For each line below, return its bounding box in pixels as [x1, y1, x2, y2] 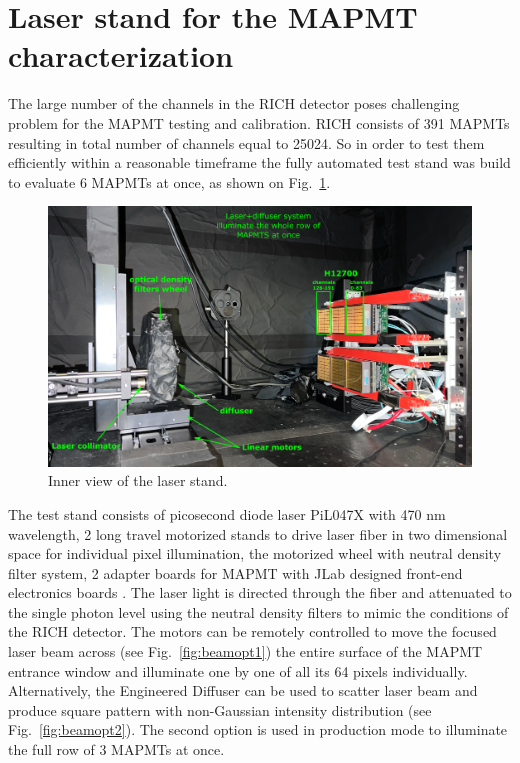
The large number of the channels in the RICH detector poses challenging [8, 93, 460, 114]
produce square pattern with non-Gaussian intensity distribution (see [8, 699, 432, 720]
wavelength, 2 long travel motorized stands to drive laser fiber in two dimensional [8, 523, 508, 544]
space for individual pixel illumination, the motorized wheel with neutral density [8, 543, 502, 564]
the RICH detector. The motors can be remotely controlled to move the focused [8, 621, 497, 642]
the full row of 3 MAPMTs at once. [8, 739, 225, 760]
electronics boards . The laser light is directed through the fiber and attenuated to [8, 582, 512, 603]
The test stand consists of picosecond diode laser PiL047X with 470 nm [8, 503, 446, 524]
